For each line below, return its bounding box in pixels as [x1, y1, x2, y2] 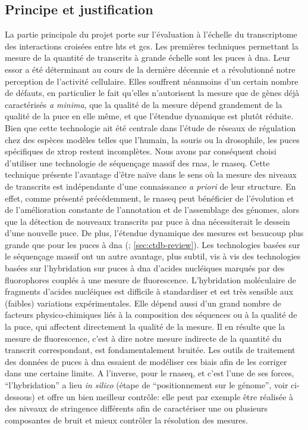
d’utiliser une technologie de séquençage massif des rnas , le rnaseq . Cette [5, 156, 270, 169]
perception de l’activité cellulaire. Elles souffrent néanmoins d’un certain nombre [5, 75, 298, 87]
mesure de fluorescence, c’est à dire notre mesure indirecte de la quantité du [5, 332, 282, 344]
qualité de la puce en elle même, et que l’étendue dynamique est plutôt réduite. [5, 110, 294, 122]
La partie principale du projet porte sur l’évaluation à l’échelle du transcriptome [5, 28, 297, 41]
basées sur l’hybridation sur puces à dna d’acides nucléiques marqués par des [5, 262, 285, 274]
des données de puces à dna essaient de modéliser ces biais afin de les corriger [5, 355, 287, 367]
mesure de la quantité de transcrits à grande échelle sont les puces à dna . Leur [5, 51, 290, 64]
